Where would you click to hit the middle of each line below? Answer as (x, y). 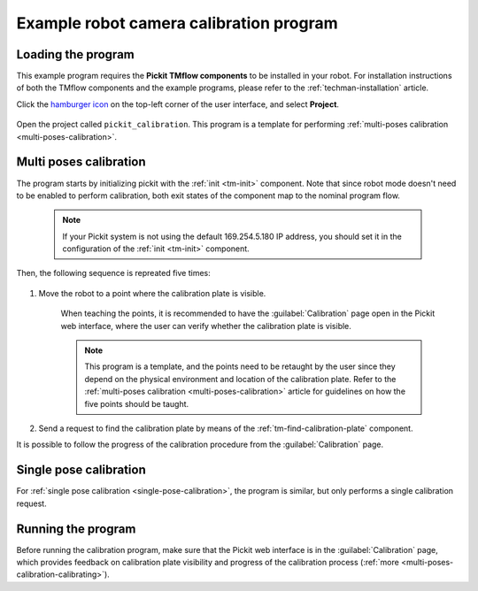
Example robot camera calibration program (177, 23)
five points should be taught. (137, 403)
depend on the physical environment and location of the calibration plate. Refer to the (240, 379)
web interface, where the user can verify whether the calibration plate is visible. (206, 326)
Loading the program (75, 54)
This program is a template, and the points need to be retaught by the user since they (240, 366)
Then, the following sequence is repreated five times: (114, 273)
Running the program (76, 529)
